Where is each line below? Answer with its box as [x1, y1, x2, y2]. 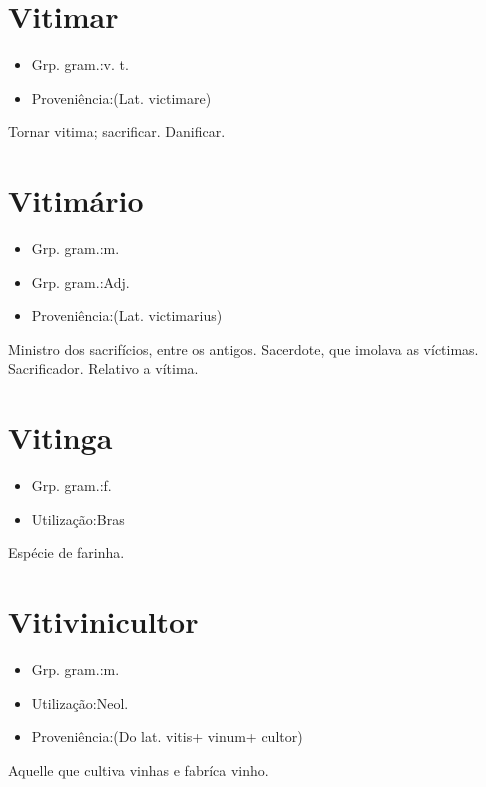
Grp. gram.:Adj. [31, 271, 130, 292]
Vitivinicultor [8, 601, 199, 642]
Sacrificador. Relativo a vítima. [8, 358, 199, 379]
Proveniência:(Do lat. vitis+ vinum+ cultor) [31, 726, 303, 747]
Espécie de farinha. [8, 542, 125, 563]
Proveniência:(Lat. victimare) [31, 87, 212, 108]
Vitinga [8, 417, 113, 458]
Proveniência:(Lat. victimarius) [31, 305, 223, 326]
